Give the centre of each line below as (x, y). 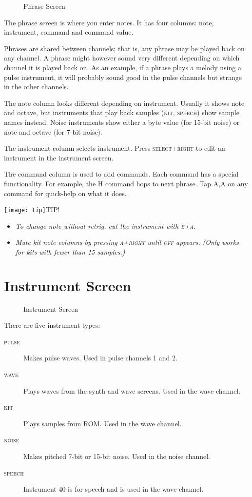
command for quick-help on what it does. (65, 193)
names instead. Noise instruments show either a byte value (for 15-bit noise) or (122, 122)
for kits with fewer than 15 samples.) (70, 251)
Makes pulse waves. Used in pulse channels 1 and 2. (100, 358)
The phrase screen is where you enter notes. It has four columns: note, (109, 22)
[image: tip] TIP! (32, 209)
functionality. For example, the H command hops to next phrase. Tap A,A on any (126, 183)
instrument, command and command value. (69, 32)
